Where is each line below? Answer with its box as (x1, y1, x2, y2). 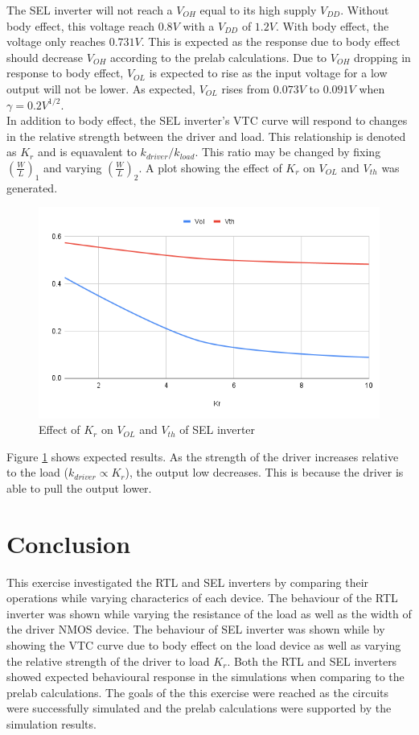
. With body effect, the (275, 17, 389, 34)
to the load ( (6, 464, 68, 481)
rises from (221, 80, 270, 97)
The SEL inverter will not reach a (6, 2, 173, 18)
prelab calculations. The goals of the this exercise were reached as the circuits (6, 683, 389, 700)
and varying (43, 159, 102, 175)
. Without (340, 2, 389, 18)
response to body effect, (6, 64, 124, 81)
